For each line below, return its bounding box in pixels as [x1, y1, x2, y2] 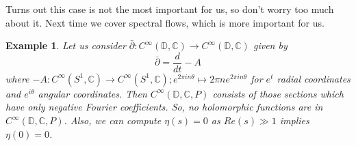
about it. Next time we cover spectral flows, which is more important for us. [5, 15, 325, 29]
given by [253, 38, 288, 53]
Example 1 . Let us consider [5, 38, 126, 53]
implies [279, 113, 309, 128]
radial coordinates [277, 71, 351, 85]
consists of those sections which [212, 86, 344, 100]
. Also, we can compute [64, 113, 162, 128]
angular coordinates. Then [38, 86, 147, 100]
